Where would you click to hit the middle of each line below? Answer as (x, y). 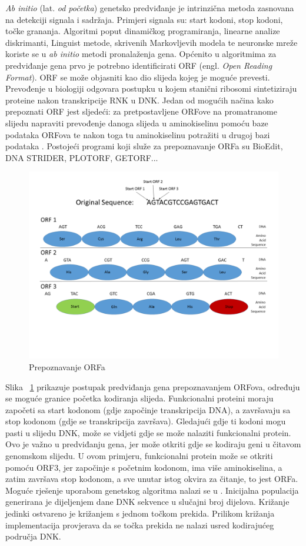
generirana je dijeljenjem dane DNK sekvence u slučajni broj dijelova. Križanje (147, 502)
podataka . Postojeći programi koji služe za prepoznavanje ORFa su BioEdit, (144, 146)
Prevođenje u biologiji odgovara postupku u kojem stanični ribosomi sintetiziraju (151, 88)
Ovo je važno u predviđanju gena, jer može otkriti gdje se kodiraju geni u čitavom (153, 444)
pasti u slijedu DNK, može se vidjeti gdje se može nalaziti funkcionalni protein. (148, 432)
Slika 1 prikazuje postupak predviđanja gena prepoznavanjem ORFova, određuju (153, 386)
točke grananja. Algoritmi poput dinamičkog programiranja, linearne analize (143, 31)
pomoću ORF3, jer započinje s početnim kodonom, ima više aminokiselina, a (144, 467)
